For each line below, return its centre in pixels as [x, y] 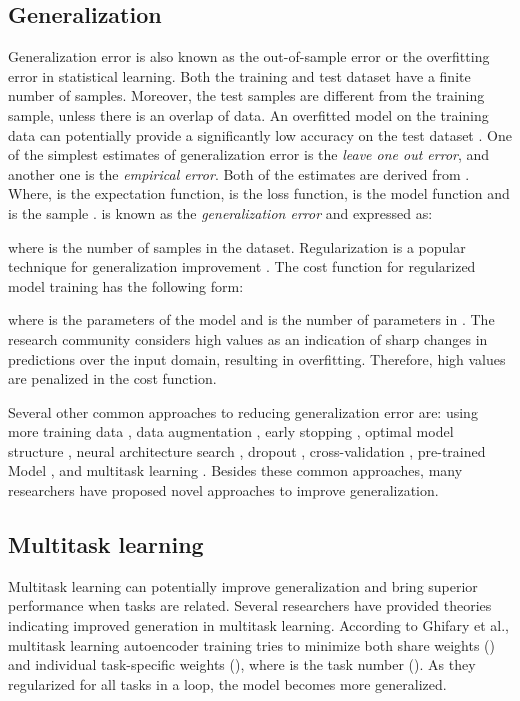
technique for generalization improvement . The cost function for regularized [242, 266]
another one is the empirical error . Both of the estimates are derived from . [239, 173]
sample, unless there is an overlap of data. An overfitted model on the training [248, 114]
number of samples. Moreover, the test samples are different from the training [246, 95]
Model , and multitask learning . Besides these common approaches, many [235, 470]
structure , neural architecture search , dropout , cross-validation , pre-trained [247, 450]
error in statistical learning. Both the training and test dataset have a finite [239, 75]
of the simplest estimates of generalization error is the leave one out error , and [249, 154]
